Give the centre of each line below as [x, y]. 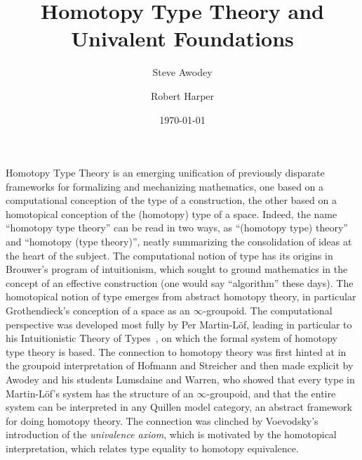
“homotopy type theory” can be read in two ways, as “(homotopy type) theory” [177, 228]
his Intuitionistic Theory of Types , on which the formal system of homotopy [172, 338]
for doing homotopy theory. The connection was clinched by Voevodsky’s [162, 420]
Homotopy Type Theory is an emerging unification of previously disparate [165, 173]
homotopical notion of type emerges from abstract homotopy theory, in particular [181, 296]
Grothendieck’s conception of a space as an [98, 311]
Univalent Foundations [182, 38]
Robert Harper [182, 95]
